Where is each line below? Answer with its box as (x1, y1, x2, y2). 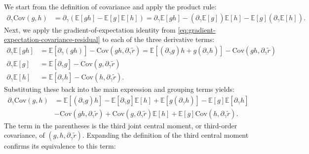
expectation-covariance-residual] (4, 34, 100, 44)
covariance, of (4, 130, 45, 140)
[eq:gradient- (178, 24, 216, 35)
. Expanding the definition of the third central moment (82, 130, 249, 140)
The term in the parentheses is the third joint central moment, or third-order (4, 120, 237, 130)
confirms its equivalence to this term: (4, 141, 116, 151)
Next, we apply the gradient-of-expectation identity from (4, 24, 176, 35)
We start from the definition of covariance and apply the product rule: (4, 1, 217, 11)
